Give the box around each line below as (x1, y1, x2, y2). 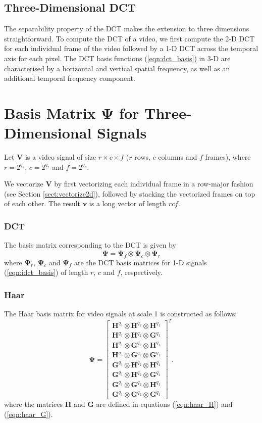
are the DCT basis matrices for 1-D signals (74, 257, 207, 267)
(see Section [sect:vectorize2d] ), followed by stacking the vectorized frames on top (4, 188, 255, 199)
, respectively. (120, 267, 163, 277)
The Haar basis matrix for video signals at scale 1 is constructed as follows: (4, 308, 237, 319)
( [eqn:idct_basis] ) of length (4, 267, 88, 277)
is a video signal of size (25, 152, 96, 162)
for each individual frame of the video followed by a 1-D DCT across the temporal (4, 43, 258, 54)
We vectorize (4, 178, 43, 189)
